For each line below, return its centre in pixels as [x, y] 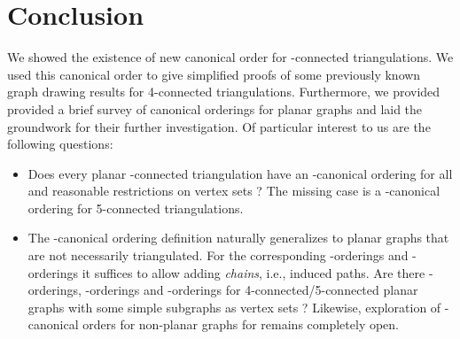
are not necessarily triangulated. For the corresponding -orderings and [218, 255]
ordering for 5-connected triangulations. [136, 208]
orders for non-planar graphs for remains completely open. [241, 324]
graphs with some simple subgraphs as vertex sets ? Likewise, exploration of [234, 307]
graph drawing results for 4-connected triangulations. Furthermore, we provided [224, 92]
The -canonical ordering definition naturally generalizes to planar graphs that [238, 238]
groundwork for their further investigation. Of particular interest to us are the [219, 126]
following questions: [60, 144]
